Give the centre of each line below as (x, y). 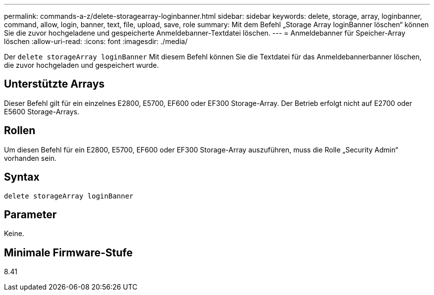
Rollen (20, 131)
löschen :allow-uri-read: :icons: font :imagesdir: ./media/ (96, 41)
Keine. (14, 234)
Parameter (30, 214)
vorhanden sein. (30, 158)
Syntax (22, 177)
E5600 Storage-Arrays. (42, 111)
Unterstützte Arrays (54, 84)
